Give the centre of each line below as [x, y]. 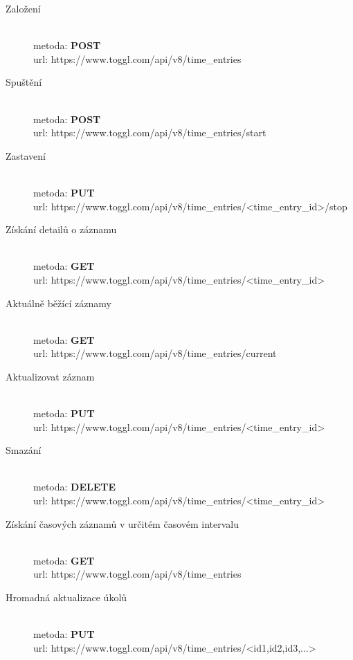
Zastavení [26, 155]
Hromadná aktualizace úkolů [66, 597]
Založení [23, 8]
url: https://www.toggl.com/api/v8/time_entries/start [150, 132]
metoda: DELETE [75, 487]
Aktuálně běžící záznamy [58, 303]
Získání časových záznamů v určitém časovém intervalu [123, 523]
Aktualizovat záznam [50, 376]
